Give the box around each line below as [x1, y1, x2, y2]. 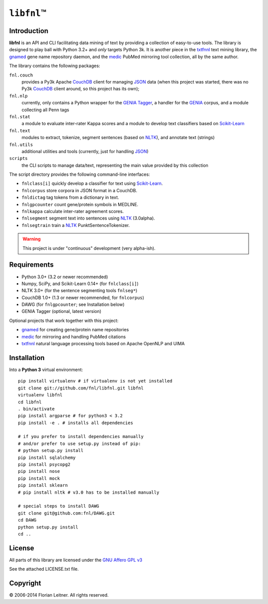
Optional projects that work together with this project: [9, 317, 119, 323]
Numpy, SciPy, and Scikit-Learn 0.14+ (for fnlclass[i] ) [21, 281, 139, 287]
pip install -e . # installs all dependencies [18, 420, 134, 426]
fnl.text [9, 128, 31, 134]
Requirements [9, 261, 54, 269]
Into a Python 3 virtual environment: [9, 367, 83, 373]
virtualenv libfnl [18, 392, 63, 398]
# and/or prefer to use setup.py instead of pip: [18, 441, 141, 447]
